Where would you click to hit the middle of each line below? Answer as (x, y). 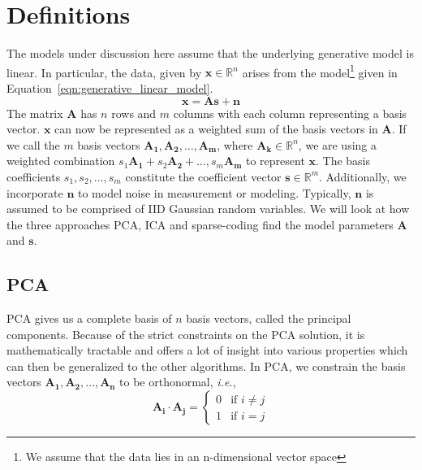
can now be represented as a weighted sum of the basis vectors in (216, 129)
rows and (134, 113)
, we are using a (338, 144)
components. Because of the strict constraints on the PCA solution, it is (186, 334)
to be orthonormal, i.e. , (178, 382)
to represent (275, 161)
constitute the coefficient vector (203, 176)
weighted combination (61, 161)
